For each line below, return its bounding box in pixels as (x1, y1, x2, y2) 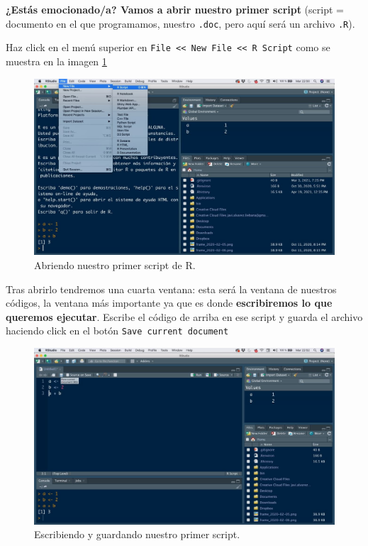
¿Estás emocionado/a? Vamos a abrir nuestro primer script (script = (6, 2, 344, 16)
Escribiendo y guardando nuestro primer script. (34, 527, 240, 542)
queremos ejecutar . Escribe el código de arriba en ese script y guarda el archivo (6, 309, 363, 324)
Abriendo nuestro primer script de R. (34, 257, 196, 272)
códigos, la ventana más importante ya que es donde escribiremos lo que (6, 295, 333, 310)
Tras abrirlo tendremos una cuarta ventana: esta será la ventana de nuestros (6, 281, 337, 296)
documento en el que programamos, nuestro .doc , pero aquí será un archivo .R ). (6, 16, 355, 31)
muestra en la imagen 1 (6, 53, 107, 68)
